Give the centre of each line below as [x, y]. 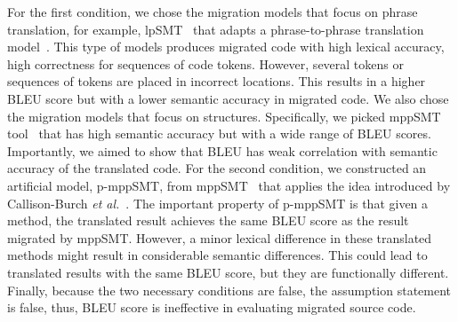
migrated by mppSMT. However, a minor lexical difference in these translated [220, 237]
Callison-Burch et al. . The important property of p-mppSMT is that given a [218, 203]
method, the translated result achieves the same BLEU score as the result [208, 220]
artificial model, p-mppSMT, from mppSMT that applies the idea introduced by [229, 185]
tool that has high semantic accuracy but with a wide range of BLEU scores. [219, 134]
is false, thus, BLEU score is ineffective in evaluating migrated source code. [212, 307]
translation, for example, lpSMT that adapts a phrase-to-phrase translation [216, 29]
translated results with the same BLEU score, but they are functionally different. [228, 272]
